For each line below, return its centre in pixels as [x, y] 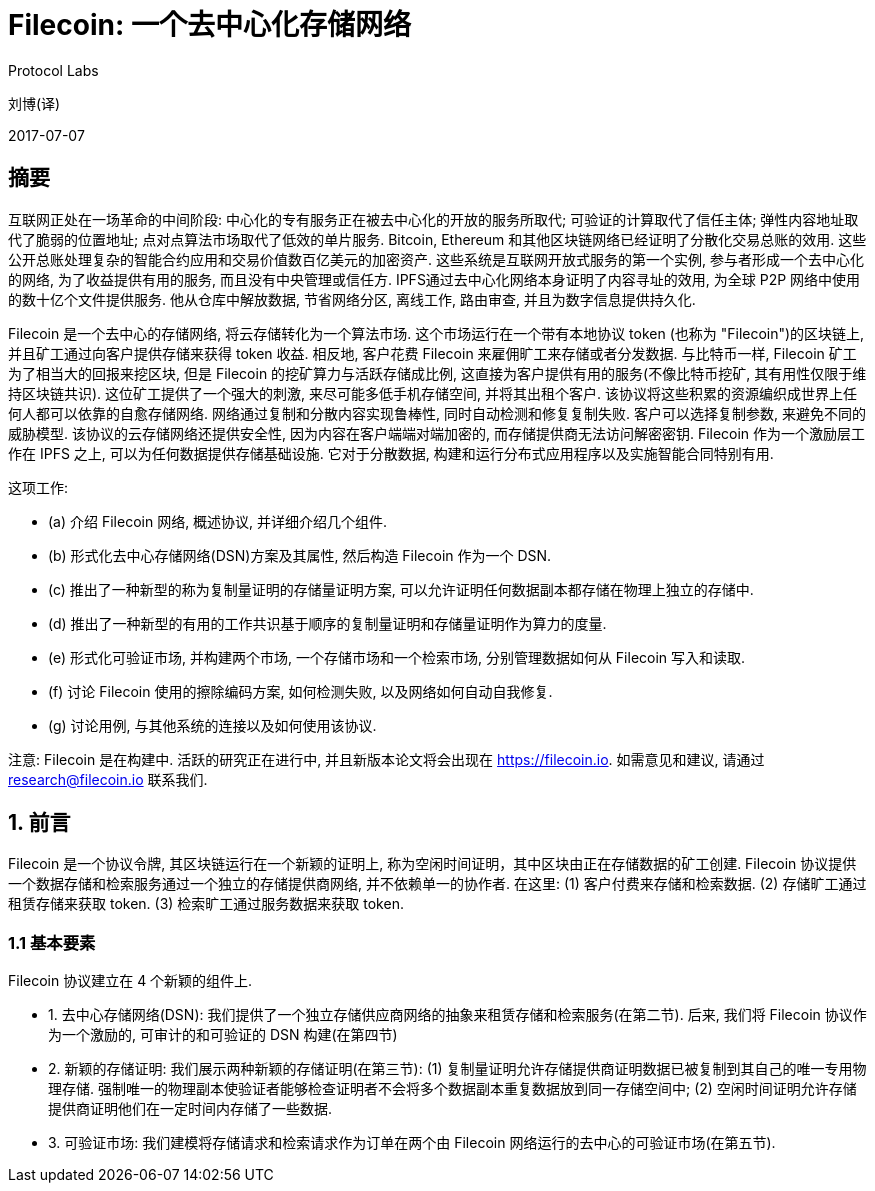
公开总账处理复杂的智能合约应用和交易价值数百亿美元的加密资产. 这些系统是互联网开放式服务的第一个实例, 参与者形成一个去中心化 [436, 259]
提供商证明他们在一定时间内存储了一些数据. [190, 1109]
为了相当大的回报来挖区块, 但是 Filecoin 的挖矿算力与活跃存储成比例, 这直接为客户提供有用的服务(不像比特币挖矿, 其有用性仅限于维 [437, 373]
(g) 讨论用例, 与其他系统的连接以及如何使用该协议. [212, 725]
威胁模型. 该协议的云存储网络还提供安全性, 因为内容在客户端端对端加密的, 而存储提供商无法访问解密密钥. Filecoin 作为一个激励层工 [437, 433]
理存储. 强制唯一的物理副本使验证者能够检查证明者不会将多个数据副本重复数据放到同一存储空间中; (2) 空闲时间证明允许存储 [452, 1089]
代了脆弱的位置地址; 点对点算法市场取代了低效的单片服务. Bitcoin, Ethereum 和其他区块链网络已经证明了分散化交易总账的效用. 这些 [437, 239]
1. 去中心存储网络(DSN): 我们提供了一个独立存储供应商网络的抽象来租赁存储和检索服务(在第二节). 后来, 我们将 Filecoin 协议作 [457, 1015]
